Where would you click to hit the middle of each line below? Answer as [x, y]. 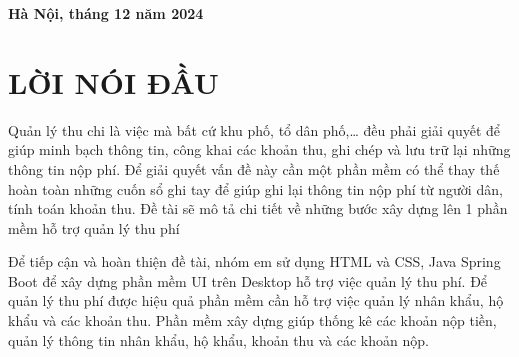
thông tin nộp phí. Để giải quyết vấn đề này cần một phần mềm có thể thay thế [254, 168]
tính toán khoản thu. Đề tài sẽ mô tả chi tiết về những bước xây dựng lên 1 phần [258, 208]
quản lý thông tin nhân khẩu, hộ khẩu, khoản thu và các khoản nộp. [218, 339]
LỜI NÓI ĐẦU [113, 81]
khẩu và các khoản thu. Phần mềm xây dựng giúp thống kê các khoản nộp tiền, [252, 320]
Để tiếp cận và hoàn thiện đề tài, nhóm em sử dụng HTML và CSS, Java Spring [254, 261]
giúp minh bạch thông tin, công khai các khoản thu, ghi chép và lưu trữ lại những [259, 149]
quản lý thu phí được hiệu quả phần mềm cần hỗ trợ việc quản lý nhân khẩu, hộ [256, 300]
